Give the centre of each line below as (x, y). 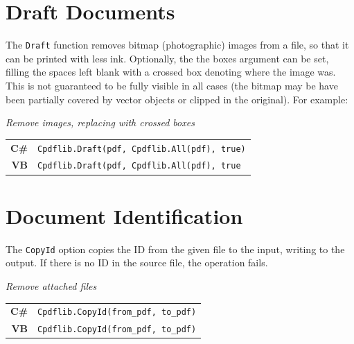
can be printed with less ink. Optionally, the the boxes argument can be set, (167, 58)
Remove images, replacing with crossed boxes (100, 122)
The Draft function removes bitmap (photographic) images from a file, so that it (177, 45)
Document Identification (124, 215)
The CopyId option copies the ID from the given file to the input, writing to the (175, 249)
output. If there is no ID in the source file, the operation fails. (137, 263)
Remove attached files (51, 285)
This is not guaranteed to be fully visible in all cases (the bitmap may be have (172, 85)
